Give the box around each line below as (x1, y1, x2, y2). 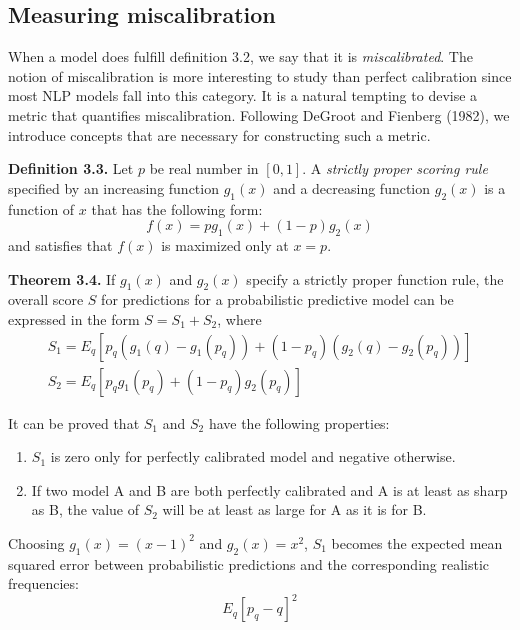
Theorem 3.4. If (8, 268, 116, 289)
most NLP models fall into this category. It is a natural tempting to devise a (8, 85, 478, 106)
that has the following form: (91, 198, 263, 219)
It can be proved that (8, 412, 140, 433)
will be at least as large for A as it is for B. (162, 499, 427, 520)
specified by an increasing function (8, 177, 219, 198)
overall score (8, 289, 84, 310)
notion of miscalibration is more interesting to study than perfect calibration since (8, 65, 512, 86)
